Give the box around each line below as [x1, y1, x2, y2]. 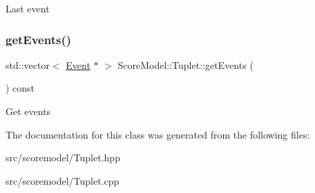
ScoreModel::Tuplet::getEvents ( [117, 57, 254, 72]
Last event [6, 1, 50, 15]
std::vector [6, 57, 50, 72]
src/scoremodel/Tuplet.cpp [6, 173, 120, 187]
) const [6, 81, 35, 95]
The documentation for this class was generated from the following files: [6, 127, 310, 141]
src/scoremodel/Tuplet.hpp [6, 150, 120, 165]
